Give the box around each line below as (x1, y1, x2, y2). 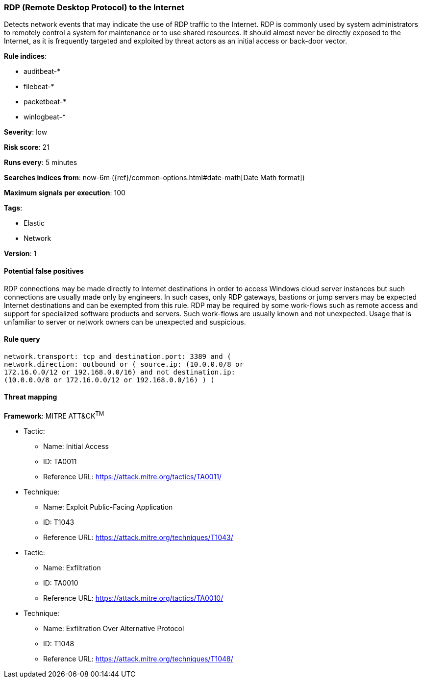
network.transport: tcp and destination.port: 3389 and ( (4, 352, 231, 360)
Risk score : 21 (4, 143, 50, 152)
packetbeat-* (24, 97, 67, 106)
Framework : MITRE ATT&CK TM (4, 410, 104, 420)
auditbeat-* (24, 67, 61, 76)
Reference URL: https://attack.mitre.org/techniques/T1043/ (43, 533, 233, 541)
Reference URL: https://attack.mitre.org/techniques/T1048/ (43, 654, 233, 663)
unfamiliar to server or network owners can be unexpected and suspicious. (4, 317, 246, 326)
